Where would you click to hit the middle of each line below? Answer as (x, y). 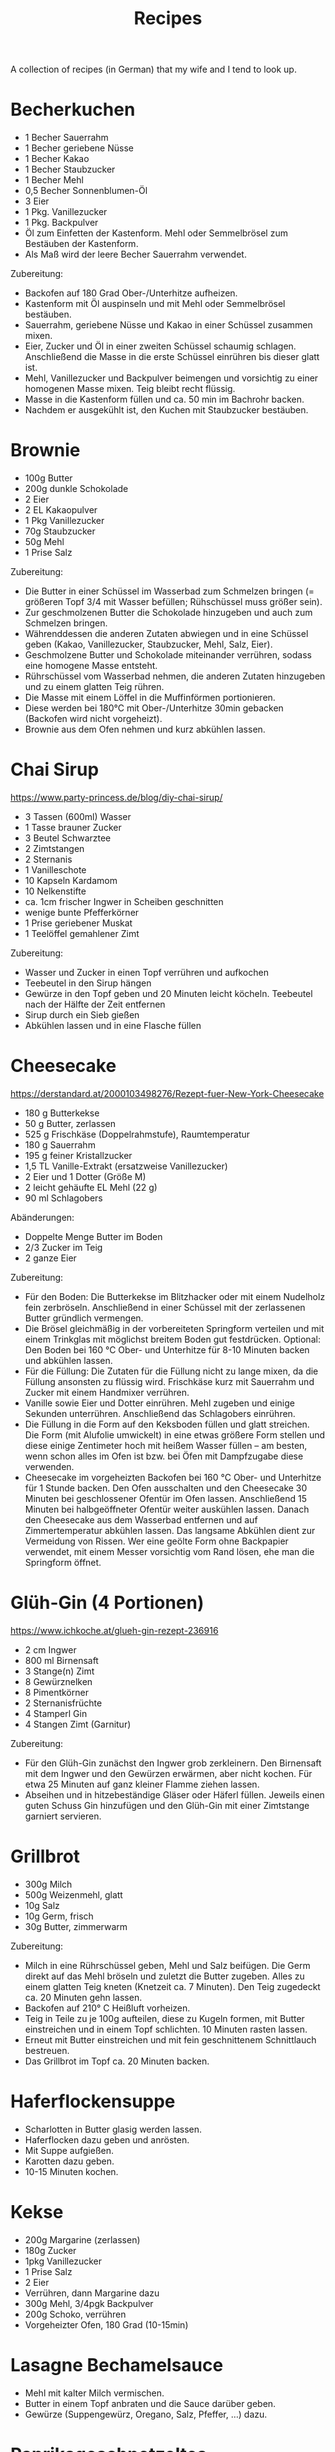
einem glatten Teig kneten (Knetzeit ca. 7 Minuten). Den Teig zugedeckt (172, 1986)
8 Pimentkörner (56, 1692)
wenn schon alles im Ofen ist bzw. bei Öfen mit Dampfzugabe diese (164, 1456)
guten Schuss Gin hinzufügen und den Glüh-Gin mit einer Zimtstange (167, 1805)
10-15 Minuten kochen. (71, 2171)
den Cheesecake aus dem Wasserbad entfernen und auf (141, 1519)
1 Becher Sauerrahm (66, 138)
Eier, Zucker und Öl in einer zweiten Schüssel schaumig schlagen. (160, 346)
